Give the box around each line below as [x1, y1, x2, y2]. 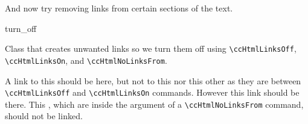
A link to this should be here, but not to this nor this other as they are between [5, 74, 301, 87]
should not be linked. [5, 110, 83, 122]
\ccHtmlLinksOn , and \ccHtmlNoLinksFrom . [5, 54, 167, 66]
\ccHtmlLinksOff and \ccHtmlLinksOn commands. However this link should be [5, 86, 300, 99]
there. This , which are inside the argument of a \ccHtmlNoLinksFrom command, [5, 98, 304, 110]
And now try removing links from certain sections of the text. [5, 2, 233, 14]
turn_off [5, 22, 37, 34]
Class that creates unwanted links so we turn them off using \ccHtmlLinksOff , [5, 42, 297, 55]
